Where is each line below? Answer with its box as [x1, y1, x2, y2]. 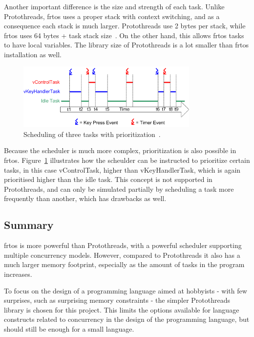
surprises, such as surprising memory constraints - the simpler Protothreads [4, 295, 230, 305]
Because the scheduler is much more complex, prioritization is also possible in [4, 145, 236, 156]
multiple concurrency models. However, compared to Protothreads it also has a [4, 249, 240, 260]
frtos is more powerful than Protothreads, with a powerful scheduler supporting [4, 240, 242, 250]
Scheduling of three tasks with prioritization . [23, 129, 161, 139]
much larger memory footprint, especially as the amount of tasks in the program [4, 259, 245, 270]
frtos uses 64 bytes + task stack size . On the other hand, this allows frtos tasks [4, 30, 244, 40]
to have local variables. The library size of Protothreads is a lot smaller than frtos [4, 40, 249, 50]
